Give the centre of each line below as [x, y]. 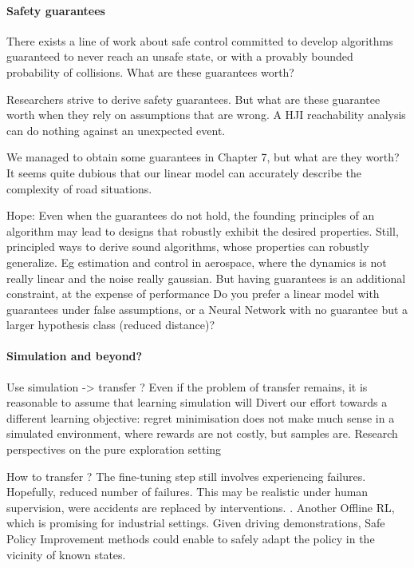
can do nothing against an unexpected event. [116, 130]
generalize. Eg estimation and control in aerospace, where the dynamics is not [197, 262]
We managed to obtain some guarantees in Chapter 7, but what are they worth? [203, 157]
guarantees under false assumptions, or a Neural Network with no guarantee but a [207, 309]
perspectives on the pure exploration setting [114, 449]
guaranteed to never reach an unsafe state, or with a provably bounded [180, 56]
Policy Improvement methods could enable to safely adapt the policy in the [191, 539]
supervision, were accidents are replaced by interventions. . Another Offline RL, [201, 507]
